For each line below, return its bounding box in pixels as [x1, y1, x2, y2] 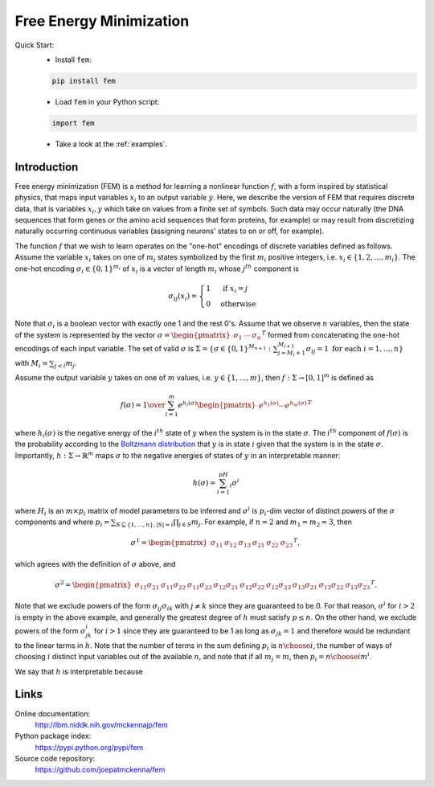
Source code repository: [14, 754, 96, 764]
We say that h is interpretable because [14, 666, 144, 676]
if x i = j [222, 284, 248, 295]
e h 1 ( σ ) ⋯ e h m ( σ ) [258, 399, 307, 410]
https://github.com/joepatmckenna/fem [35, 764, 166, 775]
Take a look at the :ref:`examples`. [55, 139, 168, 149]
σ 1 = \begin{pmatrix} [130, 537, 208, 547]
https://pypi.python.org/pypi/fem [35, 742, 144, 752]
